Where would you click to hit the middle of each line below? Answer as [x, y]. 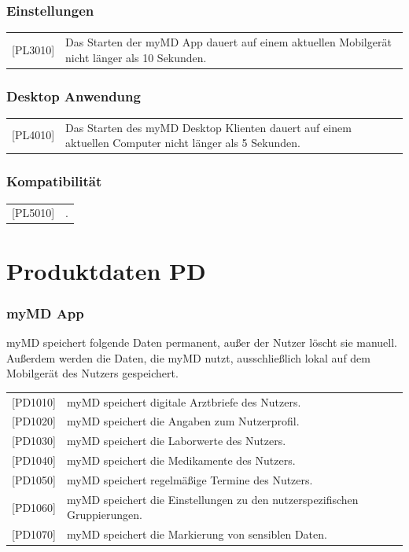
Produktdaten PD [106, 270]
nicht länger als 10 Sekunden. [136, 57]
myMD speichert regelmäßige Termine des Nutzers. [190, 479]
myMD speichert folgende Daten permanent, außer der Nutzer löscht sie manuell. [202, 342]
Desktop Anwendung [74, 96]
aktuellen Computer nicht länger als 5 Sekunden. [183, 143]
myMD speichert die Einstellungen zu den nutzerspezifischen [213, 499]
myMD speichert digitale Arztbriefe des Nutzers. [184, 401]
